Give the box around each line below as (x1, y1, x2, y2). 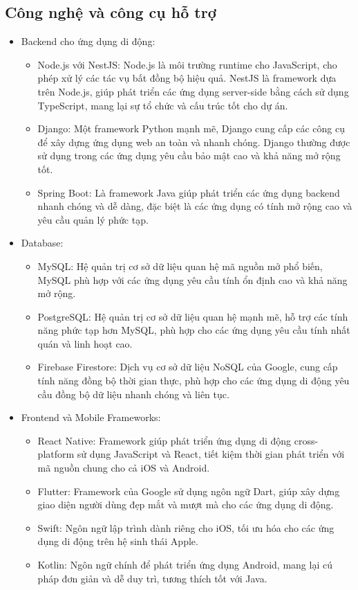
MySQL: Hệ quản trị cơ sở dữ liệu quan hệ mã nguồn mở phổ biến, (37, 258, 323, 273)
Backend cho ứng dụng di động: (21, 34, 156, 48)
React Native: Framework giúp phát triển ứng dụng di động (37, 433, 292, 447)
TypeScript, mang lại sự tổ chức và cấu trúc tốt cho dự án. (37, 98, 288, 112)
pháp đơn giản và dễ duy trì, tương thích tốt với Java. (37, 571, 267, 585)
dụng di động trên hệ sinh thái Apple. (37, 534, 198, 548)
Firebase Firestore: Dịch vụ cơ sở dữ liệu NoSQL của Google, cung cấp (37, 359, 338, 374)
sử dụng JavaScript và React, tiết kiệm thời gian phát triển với (77, 447, 345, 461)
